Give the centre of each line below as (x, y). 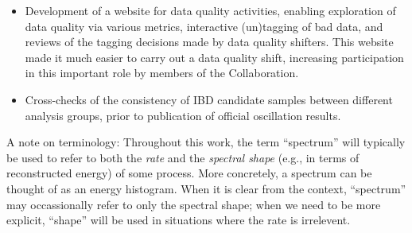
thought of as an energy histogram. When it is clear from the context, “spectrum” (206, 188)
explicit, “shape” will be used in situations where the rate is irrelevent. (179, 220)
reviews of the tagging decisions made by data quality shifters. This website (209, 42)
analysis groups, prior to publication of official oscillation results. (183, 115)
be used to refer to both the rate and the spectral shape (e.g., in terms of (183, 157)
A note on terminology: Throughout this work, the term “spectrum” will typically (206, 142)
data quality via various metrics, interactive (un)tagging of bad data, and (204, 26)
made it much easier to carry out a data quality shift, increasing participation (214, 57)
